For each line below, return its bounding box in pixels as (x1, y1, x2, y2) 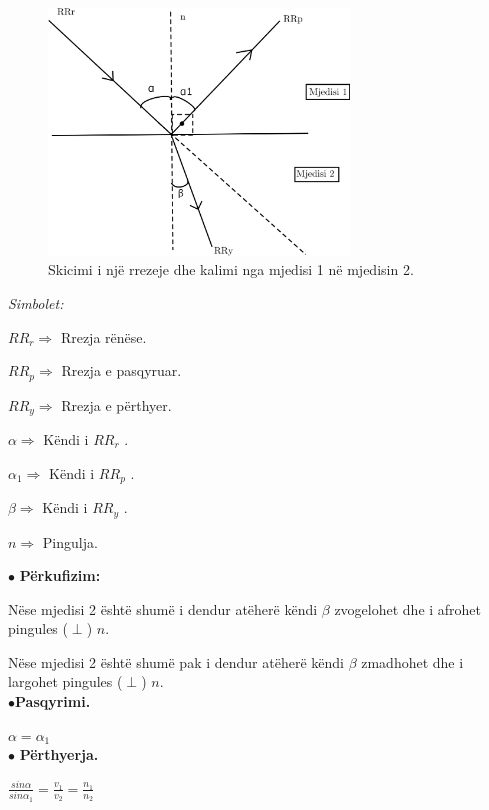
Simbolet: (8, 292, 64, 313)
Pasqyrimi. (15, 691, 91, 712)
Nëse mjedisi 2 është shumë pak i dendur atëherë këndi (8, 651, 344, 672)
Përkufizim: (19, 565, 101, 586)
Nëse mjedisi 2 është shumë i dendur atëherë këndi (8, 598, 318, 619)
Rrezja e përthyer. (61, 394, 172, 415)
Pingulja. (42, 531, 98, 552)
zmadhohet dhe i (361, 651, 464, 672)
